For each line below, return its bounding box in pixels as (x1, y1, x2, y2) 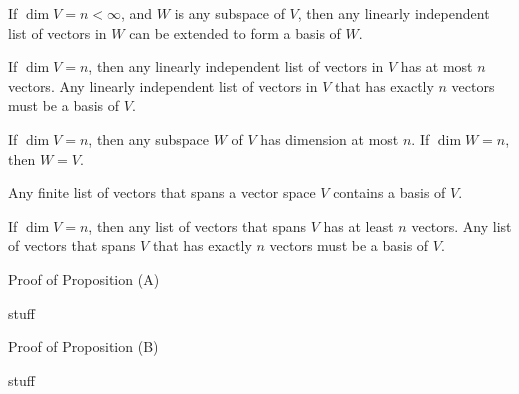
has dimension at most (260, 128, 399, 149)
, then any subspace (88, 128, 210, 149)
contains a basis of (333, 182, 446, 203)
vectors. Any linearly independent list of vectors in (8, 75, 318, 96)
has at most (400, 56, 473, 77)
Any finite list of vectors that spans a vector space (8, 182, 316, 203)
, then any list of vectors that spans (88, 215, 307, 236)
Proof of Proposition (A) (8, 268, 160, 289)
